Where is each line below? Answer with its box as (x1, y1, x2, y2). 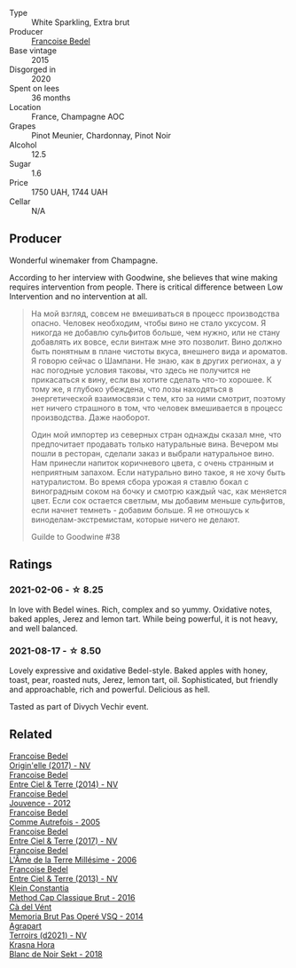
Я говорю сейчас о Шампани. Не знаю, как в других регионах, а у (30, 355, 282, 366)
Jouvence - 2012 (9, 797, 71, 808)
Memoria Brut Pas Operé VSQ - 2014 (9, 910, 144, 922)
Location (9, 102, 42, 112)
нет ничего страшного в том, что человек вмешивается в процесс (30, 402, 284, 413)
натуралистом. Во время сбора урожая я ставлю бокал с (30, 476, 250, 487)
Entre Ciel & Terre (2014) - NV (9, 779, 119, 789)
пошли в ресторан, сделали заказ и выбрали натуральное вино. (30, 448, 275, 458)
